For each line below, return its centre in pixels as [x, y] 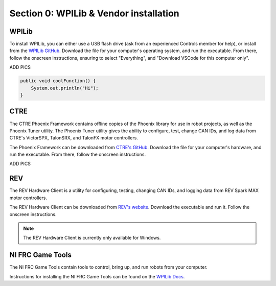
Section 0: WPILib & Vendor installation [95, 13]
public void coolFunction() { [58, 81]
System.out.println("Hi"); [65, 88]
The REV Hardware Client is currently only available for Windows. [92, 238]
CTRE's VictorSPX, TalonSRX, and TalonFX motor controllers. [74, 138]
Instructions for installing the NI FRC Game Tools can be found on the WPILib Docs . [97, 276]
